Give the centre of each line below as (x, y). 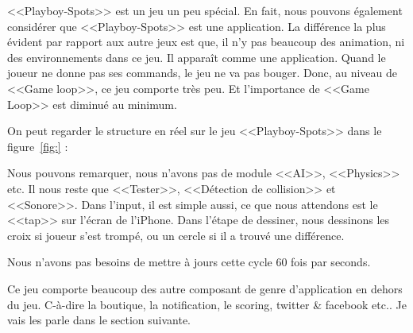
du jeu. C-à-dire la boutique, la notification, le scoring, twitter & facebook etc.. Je (207, 304)
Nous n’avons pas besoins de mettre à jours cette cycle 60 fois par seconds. (189, 262)
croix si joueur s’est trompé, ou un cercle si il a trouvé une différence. (176, 235)
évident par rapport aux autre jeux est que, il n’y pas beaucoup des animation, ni (206, 42)
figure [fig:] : (38, 146)
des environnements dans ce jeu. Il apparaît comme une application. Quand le (197, 57)
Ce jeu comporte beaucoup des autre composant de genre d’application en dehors (205, 288)
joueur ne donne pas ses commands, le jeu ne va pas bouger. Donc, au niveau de (203, 73)
